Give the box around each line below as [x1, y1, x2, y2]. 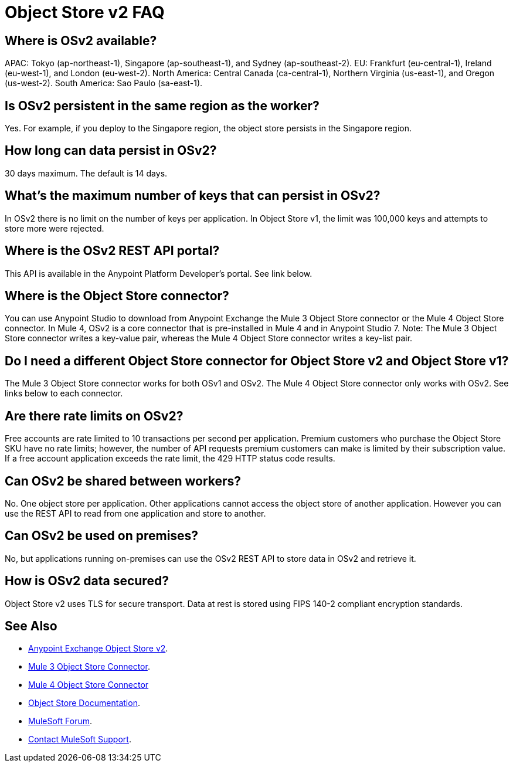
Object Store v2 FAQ [5, 2, 165, 22]
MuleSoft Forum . [28, 716, 93, 727]
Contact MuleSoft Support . [28, 734, 131, 745]
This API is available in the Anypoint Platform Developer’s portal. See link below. [5, 268, 312, 279]
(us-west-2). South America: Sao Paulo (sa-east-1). [5, 78, 203, 89]
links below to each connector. [5, 388, 123, 399]
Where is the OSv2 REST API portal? [5, 243, 220, 259]
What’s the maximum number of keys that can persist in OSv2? [5, 188, 380, 203]
